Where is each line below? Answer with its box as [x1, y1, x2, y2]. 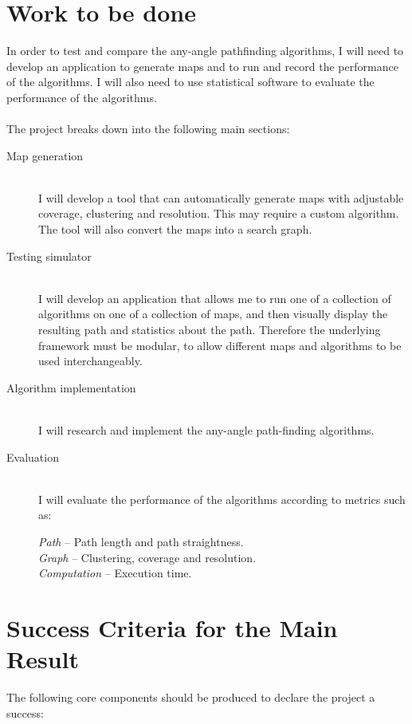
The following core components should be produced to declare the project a [6, 689, 375, 706]
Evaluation [6, 448, 59, 465]
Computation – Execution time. [38, 565, 192, 581]
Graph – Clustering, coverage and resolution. [38, 549, 257, 565]
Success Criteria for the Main [6, 611, 338, 643]
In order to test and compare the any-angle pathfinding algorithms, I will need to [6, 42, 404, 59]
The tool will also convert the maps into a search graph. [38, 221, 312, 238]
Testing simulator [6, 247, 92, 264]
